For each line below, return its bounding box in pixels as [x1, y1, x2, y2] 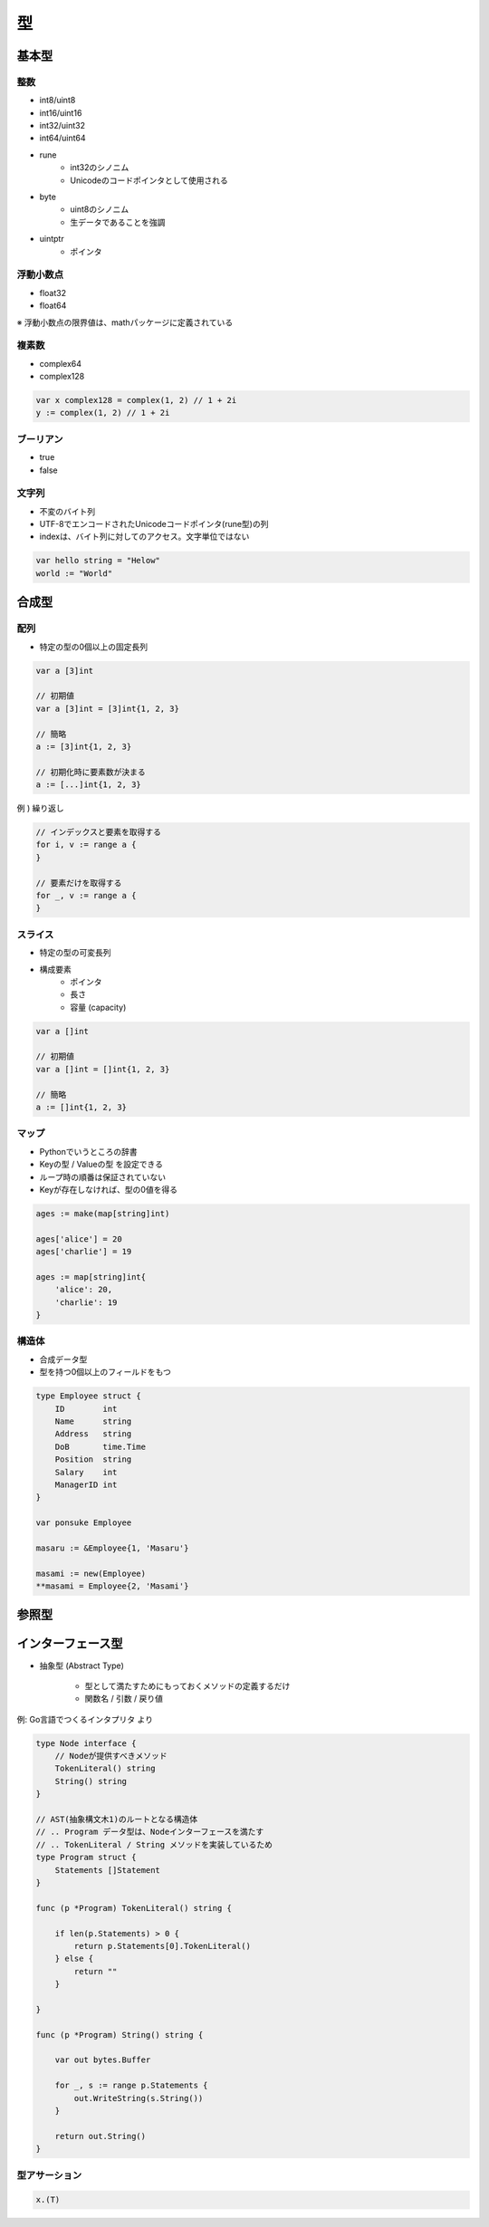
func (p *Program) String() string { [35, 2030, 204, 2040]
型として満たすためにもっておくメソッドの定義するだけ [84, 1680, 291, 1691]
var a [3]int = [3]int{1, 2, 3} [35, 703, 180, 714]
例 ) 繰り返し [16, 802, 64, 814]
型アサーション [16, 2169, 82, 2182]
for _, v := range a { [35, 890, 137, 901]
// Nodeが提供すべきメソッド [54, 1751, 168, 1761]
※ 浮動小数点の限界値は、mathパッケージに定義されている [16, 317, 234, 328]
